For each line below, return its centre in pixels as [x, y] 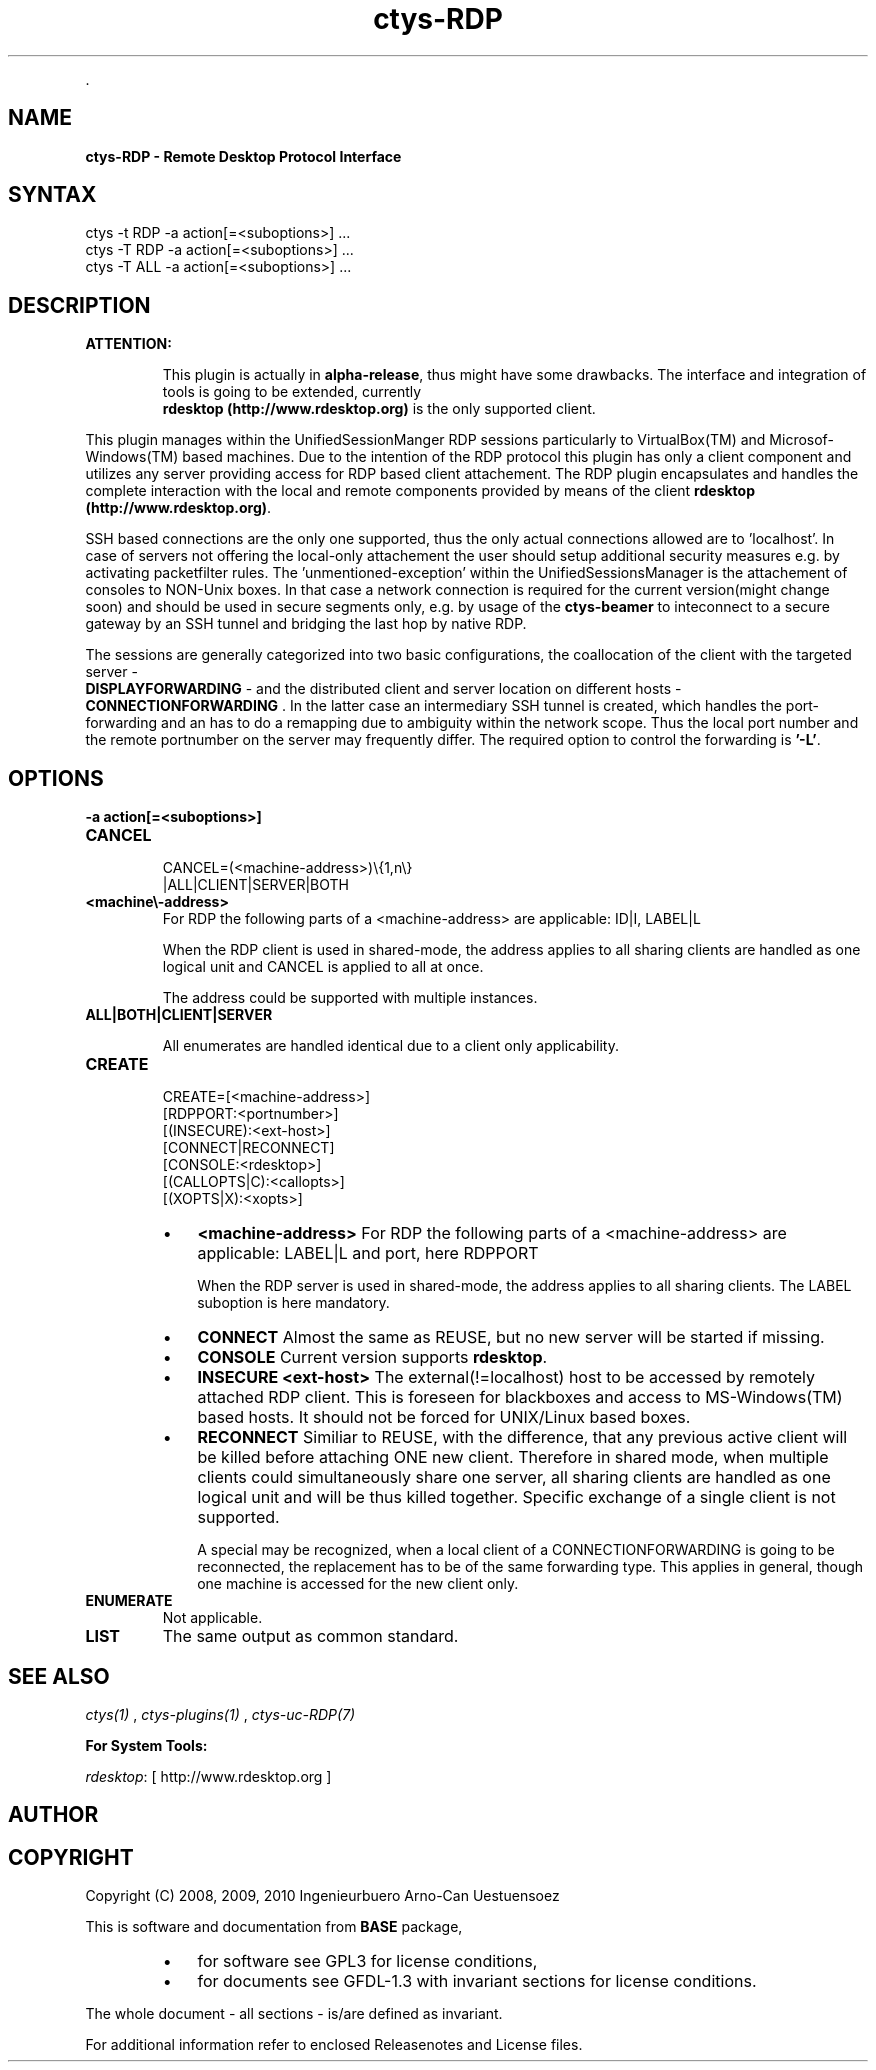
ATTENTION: [128, 344]
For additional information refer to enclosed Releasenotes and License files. [334, 2045]
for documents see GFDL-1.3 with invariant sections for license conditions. [477, 1981]
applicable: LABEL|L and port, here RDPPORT [368, 1253]
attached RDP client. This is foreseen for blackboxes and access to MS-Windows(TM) [520, 1397]
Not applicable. [212, 1618]
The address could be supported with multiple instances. [350, 998]
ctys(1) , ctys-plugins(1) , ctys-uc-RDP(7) [220, 1714]
